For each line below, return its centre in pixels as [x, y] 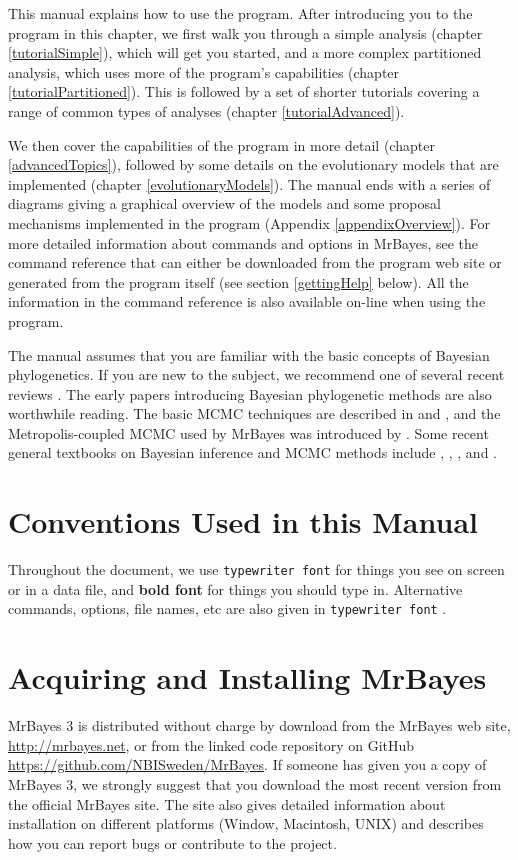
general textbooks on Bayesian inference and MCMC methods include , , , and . [252, 452]
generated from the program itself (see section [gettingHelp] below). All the [238, 281]
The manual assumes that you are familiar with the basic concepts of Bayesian [249, 354]
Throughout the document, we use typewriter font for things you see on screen [256, 569]
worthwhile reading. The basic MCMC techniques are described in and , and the [254, 413]
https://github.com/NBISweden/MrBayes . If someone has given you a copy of [247, 764]
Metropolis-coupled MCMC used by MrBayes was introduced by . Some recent [248, 432]
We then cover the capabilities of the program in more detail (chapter [221, 144]
